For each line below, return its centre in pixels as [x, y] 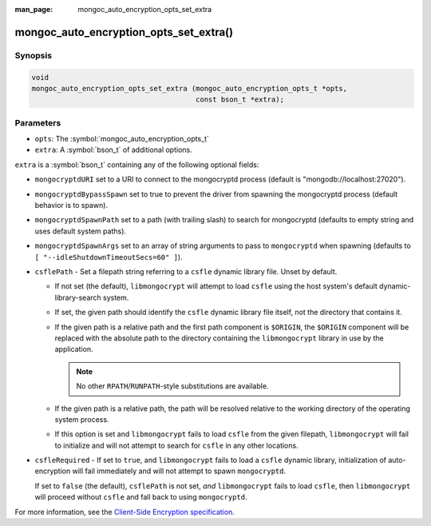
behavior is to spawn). [71, 205]
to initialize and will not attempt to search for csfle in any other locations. [176, 445]
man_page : [34, 9]
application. [74, 349]
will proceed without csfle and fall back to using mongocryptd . [141, 497]
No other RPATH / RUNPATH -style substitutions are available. [172, 386]
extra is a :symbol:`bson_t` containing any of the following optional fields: [137, 165]
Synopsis [33, 55]
